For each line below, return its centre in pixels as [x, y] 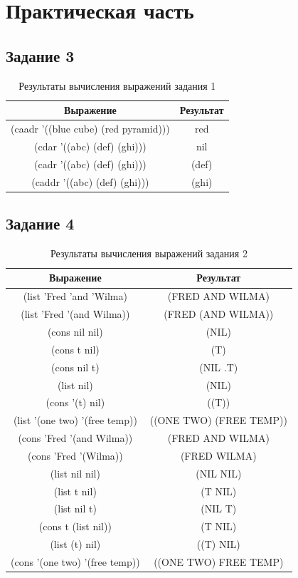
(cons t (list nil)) [75, 526]
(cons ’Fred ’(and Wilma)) [75, 438]
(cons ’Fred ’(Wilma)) [75, 455]
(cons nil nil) [75, 331]
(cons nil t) [75, 367]
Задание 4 [40, 223]
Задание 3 [40, 55]
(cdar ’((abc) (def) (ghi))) [90, 146]
